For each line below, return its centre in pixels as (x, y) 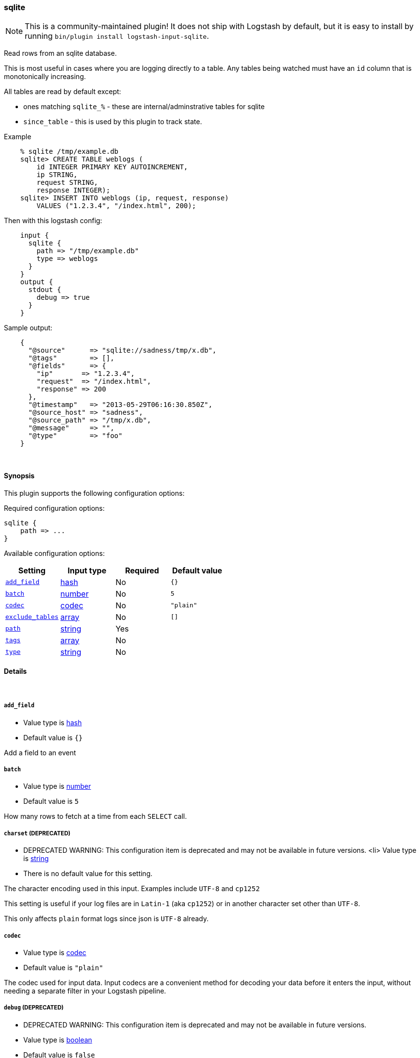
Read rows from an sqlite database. (60, 53)
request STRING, (67, 183)
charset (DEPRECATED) (37, 833)
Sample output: (28, 328)
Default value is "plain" (63, 967)
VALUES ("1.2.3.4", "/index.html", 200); (116, 206)
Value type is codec (55, 952)
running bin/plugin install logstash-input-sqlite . (117, 36)
